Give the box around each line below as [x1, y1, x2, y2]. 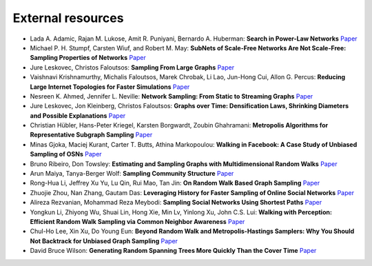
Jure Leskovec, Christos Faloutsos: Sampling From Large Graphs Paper [30, 63, 234, 72]
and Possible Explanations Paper [30, 111, 126, 120]
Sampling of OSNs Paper [30, 150, 103, 158]
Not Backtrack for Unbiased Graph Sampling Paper [30, 236, 178, 245]
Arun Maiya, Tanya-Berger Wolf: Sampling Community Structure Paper [30, 170, 234, 178]
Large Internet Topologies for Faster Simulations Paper [30, 83, 190, 91]
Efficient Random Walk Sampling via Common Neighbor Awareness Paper [30, 217, 245, 225]
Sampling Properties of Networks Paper [30, 54, 146, 62]
